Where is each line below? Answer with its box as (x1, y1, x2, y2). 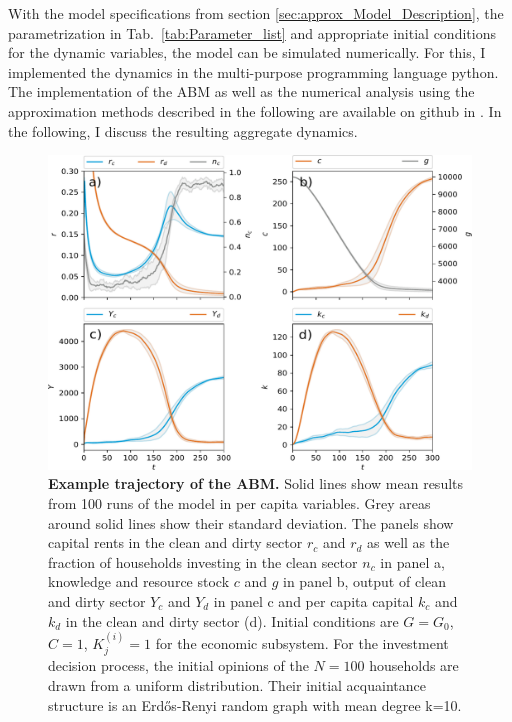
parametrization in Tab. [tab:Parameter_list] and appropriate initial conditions (8, 22, 496, 43)
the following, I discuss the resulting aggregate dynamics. (8, 120, 358, 141)
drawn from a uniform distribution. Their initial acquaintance (48, 675, 426, 696)
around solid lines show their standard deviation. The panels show (48, 512, 454, 533)
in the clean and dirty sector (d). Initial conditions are (65, 610, 399, 631)
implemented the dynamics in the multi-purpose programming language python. (8, 61, 499, 82)
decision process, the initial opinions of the (48, 655, 309, 676)
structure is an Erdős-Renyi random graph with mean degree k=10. (48, 694, 462, 715)
